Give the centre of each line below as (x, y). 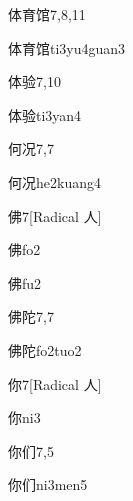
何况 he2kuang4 (54, 181)
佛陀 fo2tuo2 (45, 349)
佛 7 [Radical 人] (55, 215)
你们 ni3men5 (48, 484)
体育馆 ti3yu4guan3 (67, 47)
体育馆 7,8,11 (47, 14)
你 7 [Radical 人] (55, 383)
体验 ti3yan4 (45, 114)
